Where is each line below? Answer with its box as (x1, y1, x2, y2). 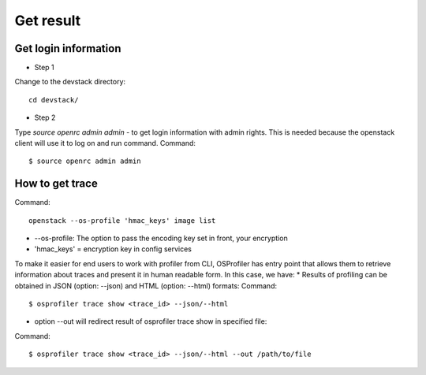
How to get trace (14, 177, 98, 191)
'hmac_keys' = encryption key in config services (34, 244, 192, 254)
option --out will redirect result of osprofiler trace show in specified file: (34, 317, 267, 326)
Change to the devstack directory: (14, 77, 126, 87)
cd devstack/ (28, 95, 79, 104)
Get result (14, 12, 81, 29)
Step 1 (34, 63, 54, 72)
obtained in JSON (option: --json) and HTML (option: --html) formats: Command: (14, 280, 278, 291)
